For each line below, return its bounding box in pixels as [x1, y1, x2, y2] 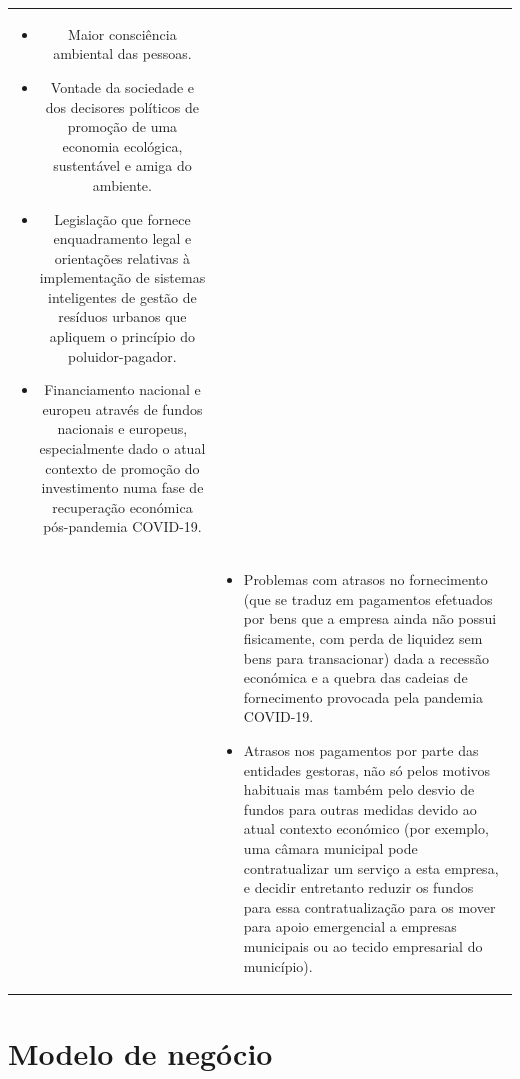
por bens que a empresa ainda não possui [243, 608, 497, 629]
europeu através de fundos [42, 398, 203, 419]
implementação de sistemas [39, 267, 206, 288]
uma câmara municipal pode [243, 837, 418, 858]
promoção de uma [67, 116, 178, 137]
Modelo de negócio [8, 1032, 273, 1073]
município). [243, 955, 313, 976]
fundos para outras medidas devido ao [243, 798, 477, 819]
